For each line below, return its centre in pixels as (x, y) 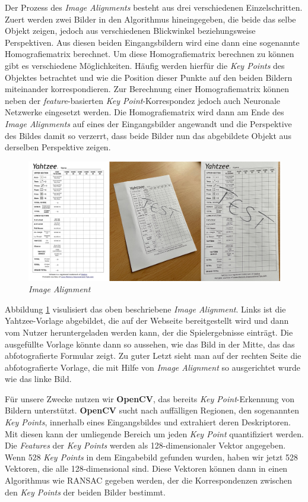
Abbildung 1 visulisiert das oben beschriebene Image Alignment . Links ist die (145, 309)
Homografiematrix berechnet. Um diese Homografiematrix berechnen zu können (150, 54)
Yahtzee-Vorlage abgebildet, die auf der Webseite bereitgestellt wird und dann (147, 321)
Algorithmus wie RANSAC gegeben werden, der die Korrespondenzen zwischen (148, 480)
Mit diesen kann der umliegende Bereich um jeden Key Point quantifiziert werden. (154, 433)
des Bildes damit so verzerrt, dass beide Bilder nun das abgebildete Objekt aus (148, 135)
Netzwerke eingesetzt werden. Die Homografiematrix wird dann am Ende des (145, 112)
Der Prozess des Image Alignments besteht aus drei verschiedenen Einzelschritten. (154, 7)
